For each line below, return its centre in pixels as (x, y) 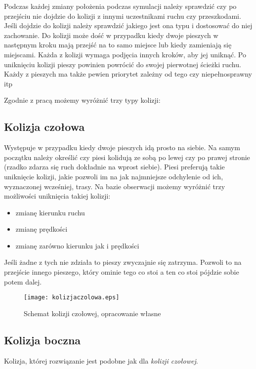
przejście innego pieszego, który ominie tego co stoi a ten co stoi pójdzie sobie (122, 272)
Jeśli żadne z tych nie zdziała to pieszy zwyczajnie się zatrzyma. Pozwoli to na (123, 262)
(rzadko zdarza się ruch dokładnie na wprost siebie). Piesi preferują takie (114, 167)
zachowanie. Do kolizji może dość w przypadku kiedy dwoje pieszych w (111, 35)
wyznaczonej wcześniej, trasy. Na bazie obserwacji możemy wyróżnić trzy (115, 186)
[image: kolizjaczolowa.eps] (72, 298)
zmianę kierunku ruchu (50, 212)
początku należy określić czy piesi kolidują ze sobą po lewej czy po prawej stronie (127, 157)
